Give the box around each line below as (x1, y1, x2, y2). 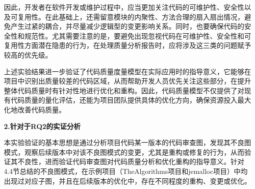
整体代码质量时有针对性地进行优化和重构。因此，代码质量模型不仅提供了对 (4, 85, 244, 95)
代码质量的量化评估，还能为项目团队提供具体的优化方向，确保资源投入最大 (10, 95, 251, 105)
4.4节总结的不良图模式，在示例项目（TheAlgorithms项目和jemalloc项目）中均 (4, 166, 248, 176)
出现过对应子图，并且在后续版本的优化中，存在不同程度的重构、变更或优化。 (4, 175, 251, 186)
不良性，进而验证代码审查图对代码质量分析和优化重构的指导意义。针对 (17, 156, 244, 167)
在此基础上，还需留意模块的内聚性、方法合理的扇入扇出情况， (45, 11, 244, 21)
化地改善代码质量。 (4, 104, 66, 114)
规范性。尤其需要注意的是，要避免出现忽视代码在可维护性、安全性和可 (24, 30, 251, 41)
